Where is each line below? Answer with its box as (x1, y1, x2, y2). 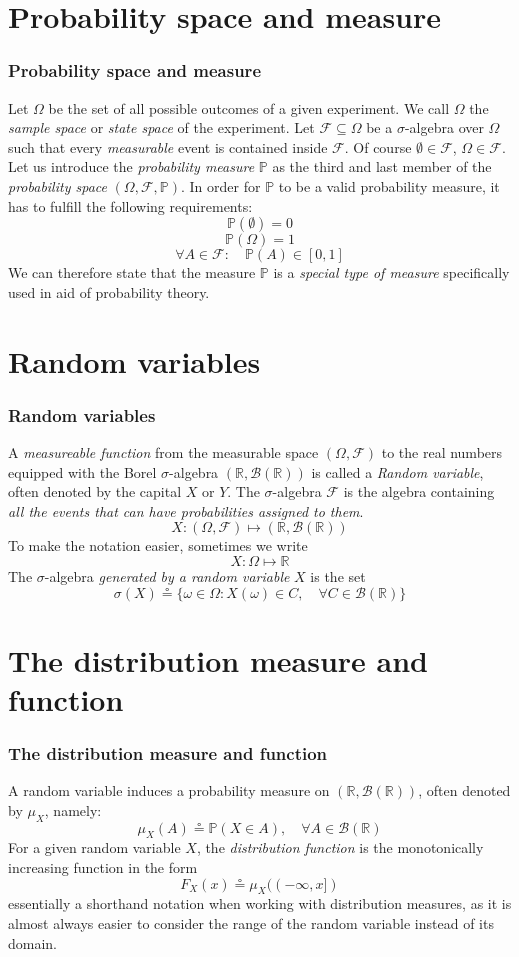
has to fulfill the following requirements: (8, 195, 253, 216)
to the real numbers (381, 441, 503, 462)
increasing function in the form (8, 857, 198, 878)
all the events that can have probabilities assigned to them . (8, 500, 364, 521)
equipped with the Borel (8, 461, 157, 482)
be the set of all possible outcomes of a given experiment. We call (48, 97, 450, 118)
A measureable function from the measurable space (8, 441, 319, 462)
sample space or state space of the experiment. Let (8, 117, 315, 138)
